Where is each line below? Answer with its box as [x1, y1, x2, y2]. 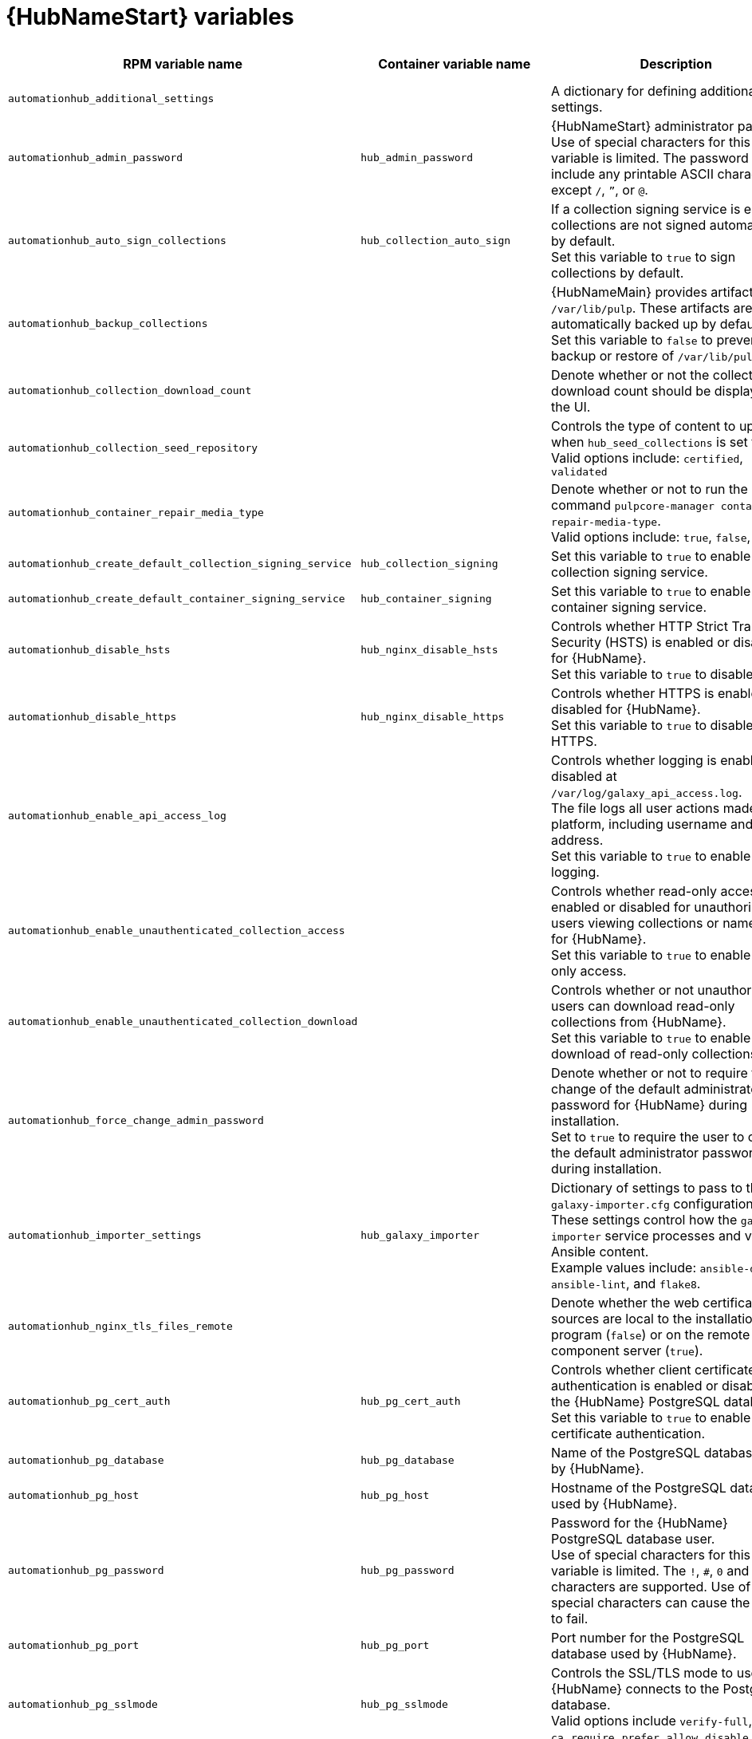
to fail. [551, 1610, 589, 1627]
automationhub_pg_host [8, 1489, 140, 1502]
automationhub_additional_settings [8, 93, 215, 105]
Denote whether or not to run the [551, 480, 748, 497]
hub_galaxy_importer [360, 1229, 480, 1242]
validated [551, 465, 608, 478]
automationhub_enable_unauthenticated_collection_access [8, 925, 345, 937]
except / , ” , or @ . [551, 181, 648, 198]
